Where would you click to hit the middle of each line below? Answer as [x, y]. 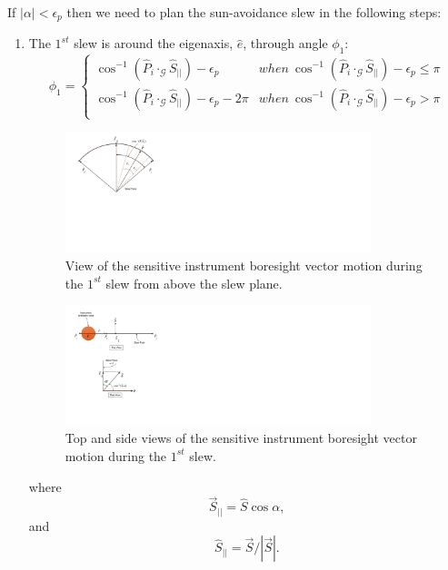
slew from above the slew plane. [194, 283]
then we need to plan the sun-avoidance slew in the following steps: [254, 12]
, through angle [285, 43]
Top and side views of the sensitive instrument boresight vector [241, 438]
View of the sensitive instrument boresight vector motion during [244, 265]
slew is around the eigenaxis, [154, 43]
